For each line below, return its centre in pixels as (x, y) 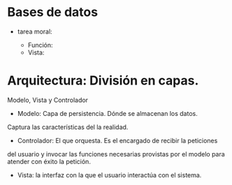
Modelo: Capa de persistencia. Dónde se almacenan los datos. (107, 113)
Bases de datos (53, 12)
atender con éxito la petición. (49, 161)
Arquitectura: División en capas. (103, 81)
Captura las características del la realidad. (68, 127)
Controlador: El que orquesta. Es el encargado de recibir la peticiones (117, 140)
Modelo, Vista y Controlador (48, 100)
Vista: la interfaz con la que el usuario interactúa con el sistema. (109, 175)
